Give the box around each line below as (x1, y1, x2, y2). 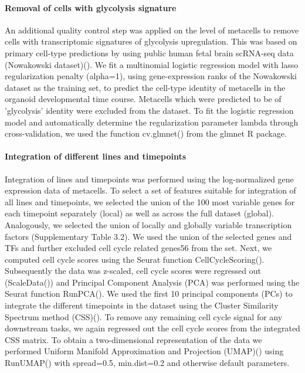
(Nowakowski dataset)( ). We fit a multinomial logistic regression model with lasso (5, 58, 299, 70)
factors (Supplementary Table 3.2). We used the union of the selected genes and (5, 230, 292, 242)
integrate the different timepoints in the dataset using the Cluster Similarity (5, 299, 279, 311)
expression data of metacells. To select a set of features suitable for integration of (5, 184, 296, 196)
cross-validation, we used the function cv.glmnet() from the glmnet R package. (5, 127, 287, 140)
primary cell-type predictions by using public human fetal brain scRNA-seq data (5, 46, 294, 59)
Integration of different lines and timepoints (5, 150, 187, 162)
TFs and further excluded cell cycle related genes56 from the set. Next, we (5, 242, 272, 254)
